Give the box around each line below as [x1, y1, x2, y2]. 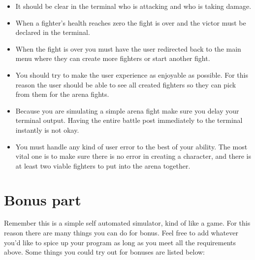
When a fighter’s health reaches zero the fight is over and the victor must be [15, 17, 246, 28]
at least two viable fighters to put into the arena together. [15, 160, 191, 171]
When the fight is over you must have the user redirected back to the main [15, 43, 241, 54]
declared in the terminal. [15, 27, 90, 37]
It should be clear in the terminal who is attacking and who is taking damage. [15, 1, 252, 11]
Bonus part [4, 189, 81, 209]
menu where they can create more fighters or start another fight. [15, 53, 210, 63]
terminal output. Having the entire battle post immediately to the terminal [15, 115, 243, 125]
